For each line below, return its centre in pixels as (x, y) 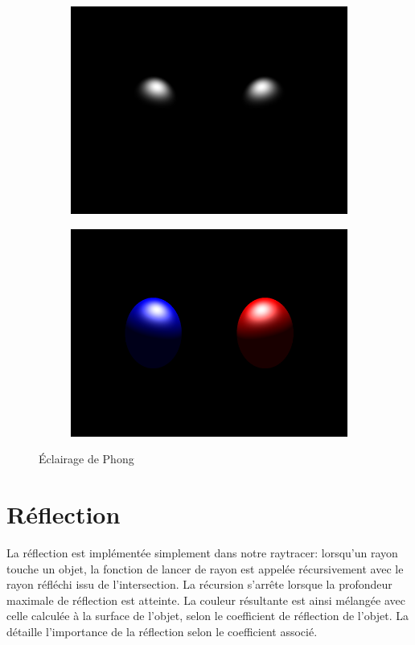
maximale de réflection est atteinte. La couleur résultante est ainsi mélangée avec (206, 600)
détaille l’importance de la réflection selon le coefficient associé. (162, 631)
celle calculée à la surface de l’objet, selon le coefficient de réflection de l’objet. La (208, 616)
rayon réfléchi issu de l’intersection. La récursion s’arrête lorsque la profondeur (199, 584)
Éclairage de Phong (86, 459)
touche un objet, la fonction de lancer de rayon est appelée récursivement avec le (205, 568)
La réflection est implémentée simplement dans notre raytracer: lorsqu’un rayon (202, 552)
